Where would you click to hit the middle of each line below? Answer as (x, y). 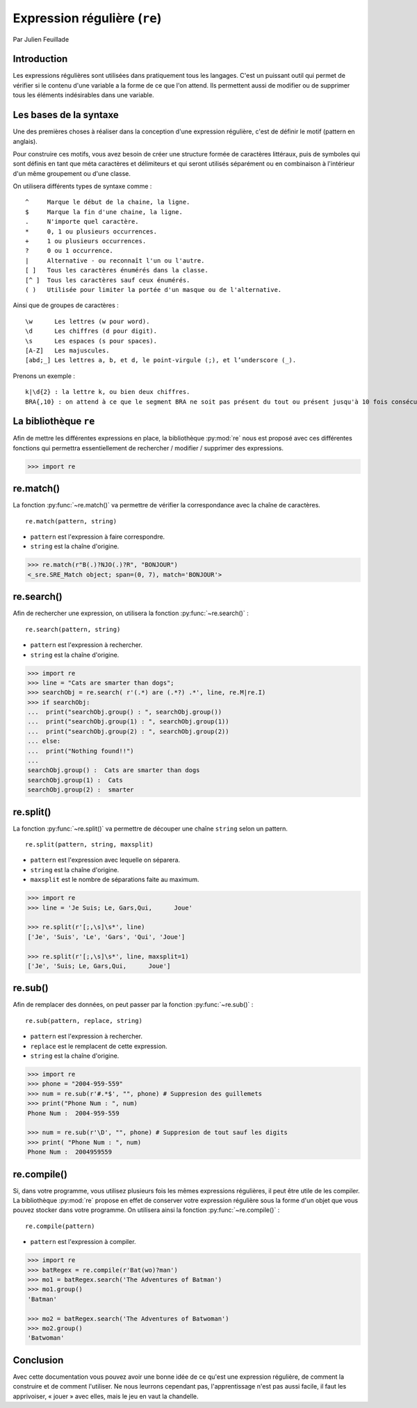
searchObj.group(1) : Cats (75, 780)
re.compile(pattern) (60, 1226)
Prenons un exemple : (44, 376)
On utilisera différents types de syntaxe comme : (82, 186)
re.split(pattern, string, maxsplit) (90, 845)
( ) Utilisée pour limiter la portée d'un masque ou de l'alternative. (154, 289)
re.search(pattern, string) (73, 629)
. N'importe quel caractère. (82, 222)
